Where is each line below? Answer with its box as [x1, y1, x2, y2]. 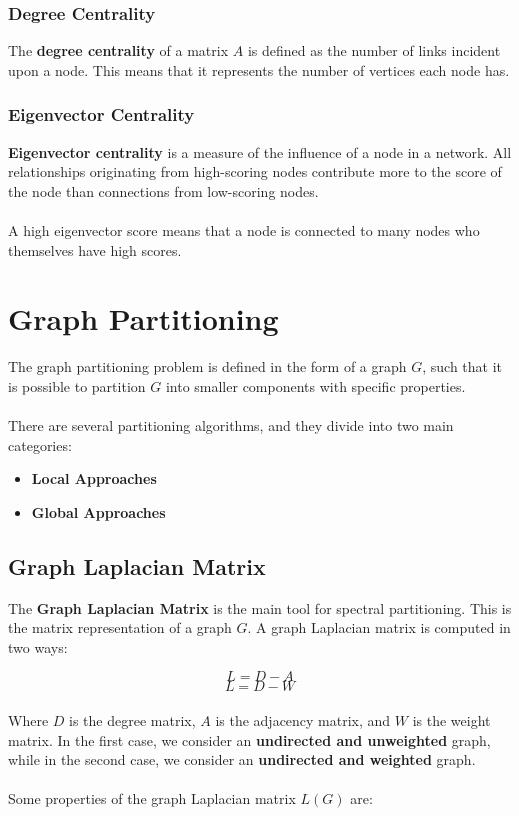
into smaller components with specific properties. [165, 375, 466, 396]
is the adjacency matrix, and [215, 710, 391, 731]
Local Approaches [31, 468, 157, 489]
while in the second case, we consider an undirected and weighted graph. [8, 749, 476, 770]
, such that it [422, 356, 503, 377]
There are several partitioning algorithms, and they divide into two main [8, 415, 454, 436]
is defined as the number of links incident [247, 40, 501, 61]
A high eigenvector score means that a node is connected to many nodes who [8, 220, 480, 240]
